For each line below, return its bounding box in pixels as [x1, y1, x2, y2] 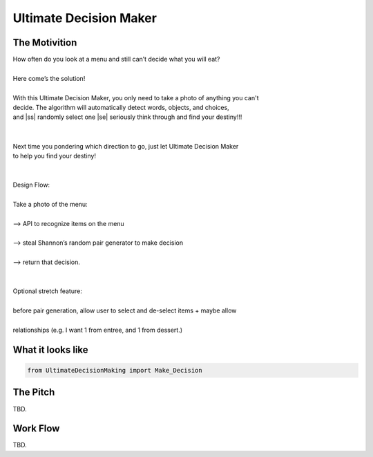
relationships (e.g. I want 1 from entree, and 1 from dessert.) [12, 326, 183, 334]
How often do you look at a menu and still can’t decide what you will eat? [12, 55, 220, 64]
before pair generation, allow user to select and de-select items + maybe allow [12, 306, 237, 315]
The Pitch [12, 386, 55, 398]
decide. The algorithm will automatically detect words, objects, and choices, [12, 104, 229, 112]
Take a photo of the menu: [12, 200, 88, 208]
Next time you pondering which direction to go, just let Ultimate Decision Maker [12, 142, 239, 150]
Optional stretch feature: [12, 287, 82, 295]
